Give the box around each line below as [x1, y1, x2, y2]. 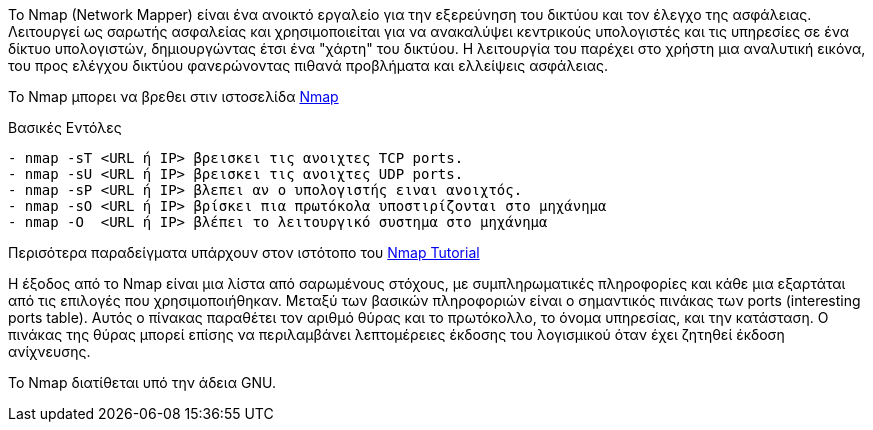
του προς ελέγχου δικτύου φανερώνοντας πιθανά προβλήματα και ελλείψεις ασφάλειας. [8, 57, 609, 74]
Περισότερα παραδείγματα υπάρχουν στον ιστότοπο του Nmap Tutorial [8, 244, 480, 261]
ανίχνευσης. [8, 343, 91, 360]
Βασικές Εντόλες [8, 119, 122, 136]
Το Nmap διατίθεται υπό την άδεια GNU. [8, 374, 276, 391]
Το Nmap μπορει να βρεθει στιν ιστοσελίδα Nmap [8, 88, 339, 105]
